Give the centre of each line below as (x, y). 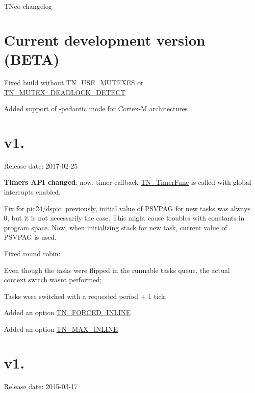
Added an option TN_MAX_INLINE (61, 329)
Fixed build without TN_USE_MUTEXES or (74, 82)
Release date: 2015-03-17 (41, 386)
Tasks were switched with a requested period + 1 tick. (86, 296)
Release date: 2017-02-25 (41, 165)
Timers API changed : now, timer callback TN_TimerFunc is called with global (127, 182)
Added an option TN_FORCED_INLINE (67, 312)
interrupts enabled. (32, 192)
